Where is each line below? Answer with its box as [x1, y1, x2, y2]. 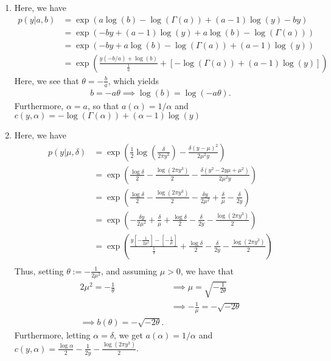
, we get [114, 328, 143, 341]
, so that [87, 99, 119, 112]
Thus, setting [14, 264, 64, 277]
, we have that [180, 264, 234, 277]
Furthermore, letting [14, 328, 91, 341]
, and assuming [101, 264, 157, 277]
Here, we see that [14, 74, 79, 87]
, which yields [108, 74, 159, 87]
